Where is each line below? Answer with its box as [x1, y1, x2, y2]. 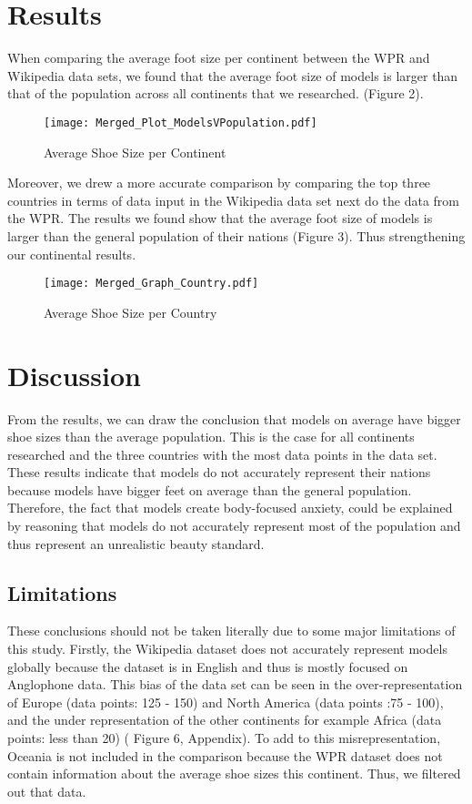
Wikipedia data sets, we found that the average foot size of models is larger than [7, 66, 458, 85]
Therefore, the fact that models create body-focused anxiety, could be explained [7, 498, 453, 517]
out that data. [7, 781, 86, 800]
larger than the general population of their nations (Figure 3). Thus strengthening [7, 226, 466, 245]
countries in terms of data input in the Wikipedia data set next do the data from [7, 190, 459, 209]
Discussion [7, 356, 141, 393]
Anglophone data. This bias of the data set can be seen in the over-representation [7, 675, 463, 694]
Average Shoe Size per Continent [44, 142, 226, 161]
